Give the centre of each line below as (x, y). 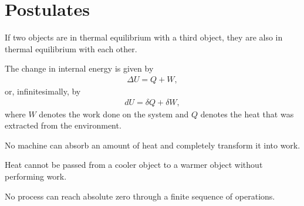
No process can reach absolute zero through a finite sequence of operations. (140, 196)
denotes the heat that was (247, 114)
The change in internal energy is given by (79, 68)
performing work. (36, 176)
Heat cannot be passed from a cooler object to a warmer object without (134, 165)
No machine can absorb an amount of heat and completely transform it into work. (153, 145)
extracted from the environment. (63, 125)
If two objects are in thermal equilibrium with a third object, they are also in (144, 37)
